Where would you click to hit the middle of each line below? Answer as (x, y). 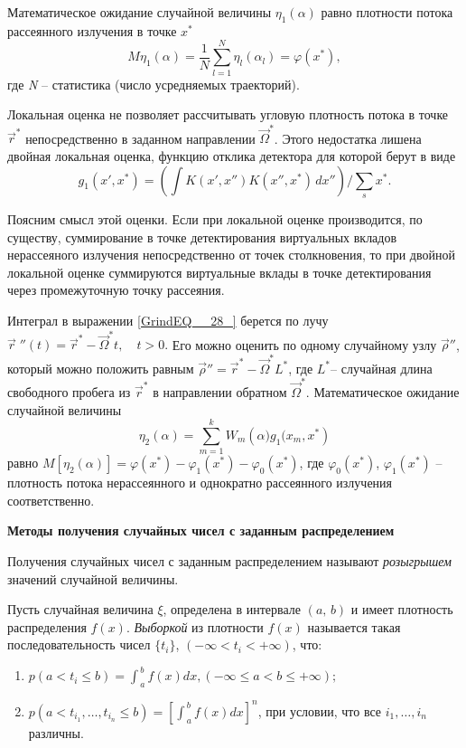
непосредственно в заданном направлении (140, 138)
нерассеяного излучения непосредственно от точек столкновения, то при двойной (231, 255)
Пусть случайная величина (80, 609)
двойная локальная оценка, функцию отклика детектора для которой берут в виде (232, 156)
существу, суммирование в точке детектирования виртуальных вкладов (202, 237)
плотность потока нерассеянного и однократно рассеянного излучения (200, 483)
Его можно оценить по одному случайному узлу (304, 344)
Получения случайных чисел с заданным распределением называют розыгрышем (230, 561)
